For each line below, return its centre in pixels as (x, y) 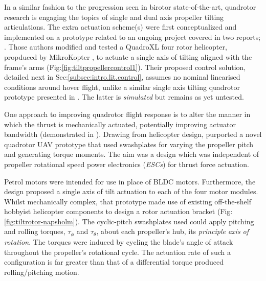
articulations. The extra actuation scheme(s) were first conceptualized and (120, 27)
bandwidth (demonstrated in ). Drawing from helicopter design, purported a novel (133, 134)
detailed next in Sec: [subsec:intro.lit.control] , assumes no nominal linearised (122, 77)
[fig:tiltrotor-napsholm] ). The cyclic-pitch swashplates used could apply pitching (129, 221)
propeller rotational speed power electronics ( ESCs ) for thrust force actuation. (127, 164)
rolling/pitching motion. (42, 272)
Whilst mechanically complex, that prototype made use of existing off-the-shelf (128, 201)
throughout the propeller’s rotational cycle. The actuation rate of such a (117, 252)
